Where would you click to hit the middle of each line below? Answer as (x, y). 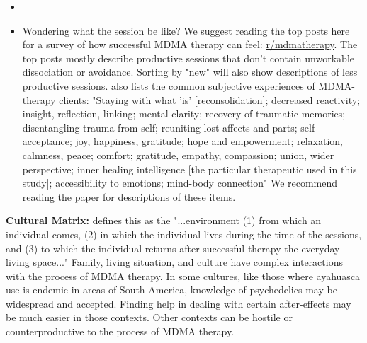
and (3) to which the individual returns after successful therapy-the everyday (173, 248)
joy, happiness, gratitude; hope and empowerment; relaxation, (209, 141)
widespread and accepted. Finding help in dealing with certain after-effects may (179, 303)
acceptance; (47, 141)
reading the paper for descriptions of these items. (129, 196)
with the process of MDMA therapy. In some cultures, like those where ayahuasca (183, 275)
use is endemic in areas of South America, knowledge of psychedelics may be (171, 290)
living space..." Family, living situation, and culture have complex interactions (174, 262)
